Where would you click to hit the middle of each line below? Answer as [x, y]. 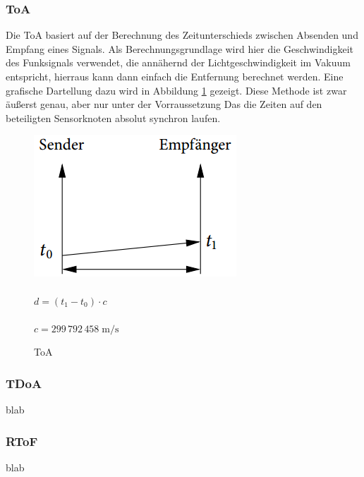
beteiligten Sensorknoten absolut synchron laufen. [113, 117]
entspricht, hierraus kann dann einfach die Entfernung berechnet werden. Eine [175, 76]
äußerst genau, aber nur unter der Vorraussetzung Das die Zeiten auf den [164, 104]
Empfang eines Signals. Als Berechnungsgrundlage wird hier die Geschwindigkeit [180, 48]
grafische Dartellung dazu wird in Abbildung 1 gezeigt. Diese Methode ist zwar [176, 90]
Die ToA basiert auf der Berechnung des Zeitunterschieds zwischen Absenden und [182, 35]
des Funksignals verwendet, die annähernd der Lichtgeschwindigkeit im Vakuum [178, 62]
